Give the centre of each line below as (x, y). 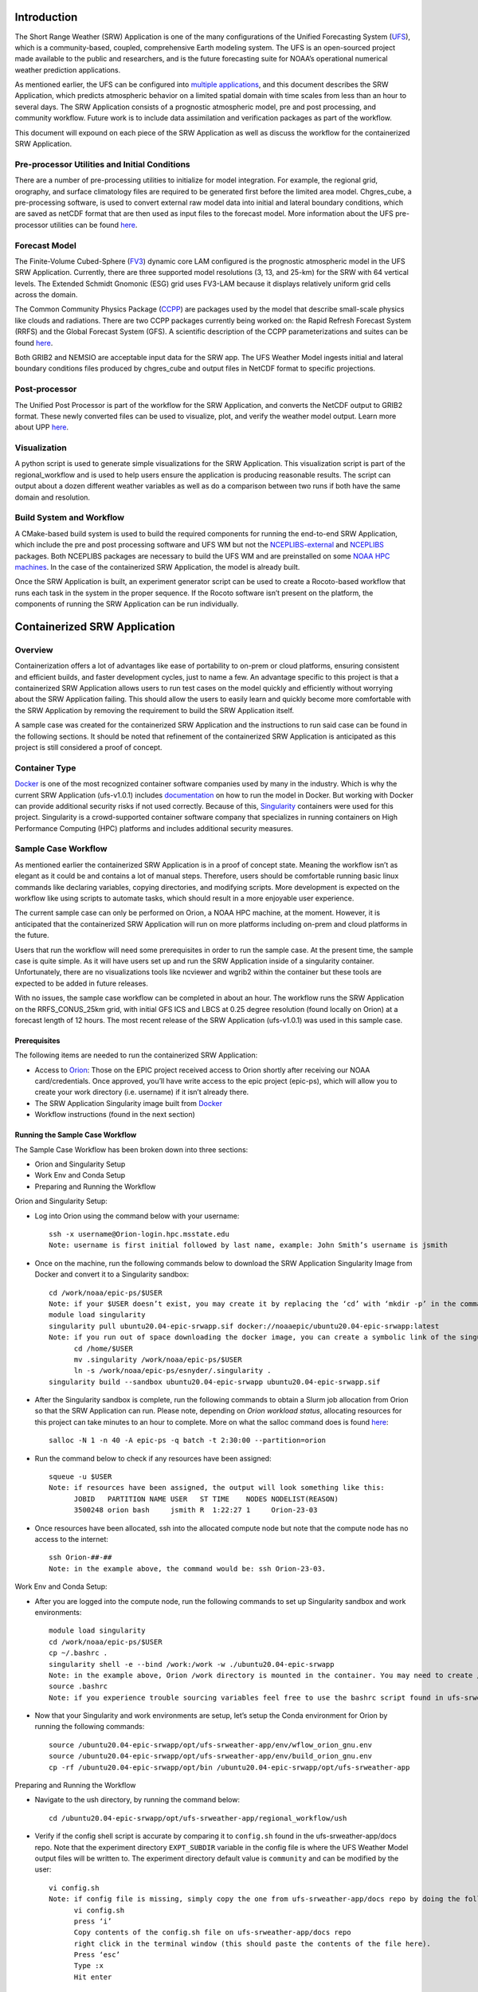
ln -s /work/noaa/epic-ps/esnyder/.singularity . (172, 1371)
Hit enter (93, 1977)
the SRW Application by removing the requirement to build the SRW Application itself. (155, 710)
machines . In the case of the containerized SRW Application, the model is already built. (157, 567)
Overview (34, 649)
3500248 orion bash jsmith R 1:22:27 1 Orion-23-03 (196, 1510)
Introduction (46, 17)
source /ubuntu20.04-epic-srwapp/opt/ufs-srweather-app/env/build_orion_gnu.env (211, 1756)
